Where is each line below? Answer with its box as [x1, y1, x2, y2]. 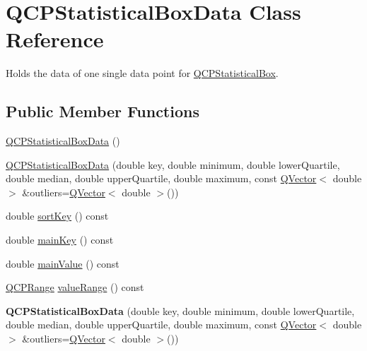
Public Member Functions [6, 100, 199, 122]
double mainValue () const [6, 256, 120, 270]
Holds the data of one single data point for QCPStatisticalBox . [6, 66, 279, 81]
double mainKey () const [6, 232, 114, 247]
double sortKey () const [6, 208, 109, 223]
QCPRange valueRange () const [6, 280, 144, 295]
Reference [6, 25, 104, 54]
